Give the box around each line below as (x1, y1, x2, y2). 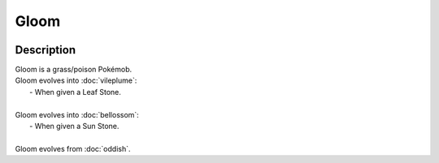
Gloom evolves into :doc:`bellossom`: (15, 109, 140, 119)
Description (15, 43, 76, 57)
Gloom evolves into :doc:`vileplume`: (15, 75, 137, 85)
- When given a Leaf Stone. (29, 87, 122, 97)
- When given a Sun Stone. (29, 122, 120, 131)
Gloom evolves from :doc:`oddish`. (15, 144, 131, 153)
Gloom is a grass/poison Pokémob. (15, 65, 133, 75)
